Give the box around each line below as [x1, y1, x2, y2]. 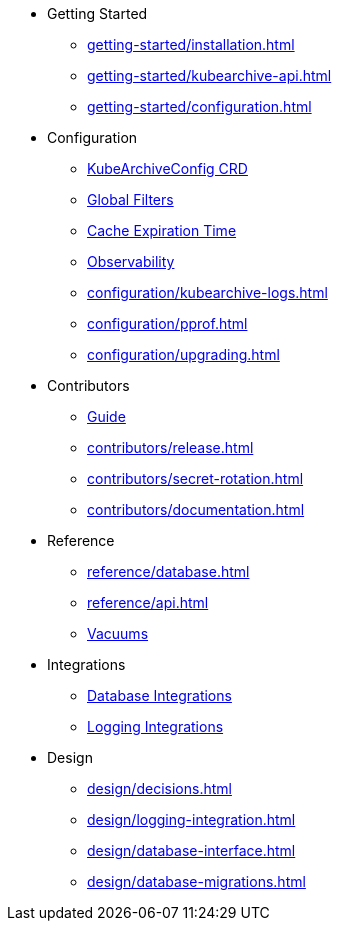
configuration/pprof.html [87, 315, 248, 332]
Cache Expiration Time [87, 222, 237, 239]
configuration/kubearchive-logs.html [87, 284, 328, 301]
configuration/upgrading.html [87, 346, 280, 363]
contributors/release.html [87, 439, 254, 456]
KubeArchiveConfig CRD [87, 160, 248, 177]
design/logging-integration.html [87, 811, 296, 828]
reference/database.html [87, 563, 250, 580]
